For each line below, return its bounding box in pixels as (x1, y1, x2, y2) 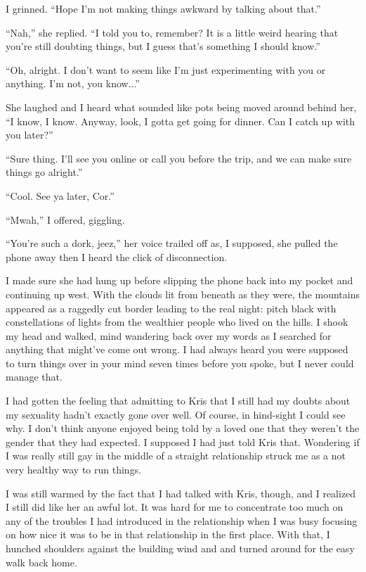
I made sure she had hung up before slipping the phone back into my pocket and (6, 273, 353, 288)
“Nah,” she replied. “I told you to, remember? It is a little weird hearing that (6, 25, 339, 39)
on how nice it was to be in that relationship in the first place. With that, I (6, 527, 330, 542)
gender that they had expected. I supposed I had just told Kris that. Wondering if (6, 434, 360, 449)
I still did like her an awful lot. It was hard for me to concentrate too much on (6, 500, 344, 514)
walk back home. (6, 554, 77, 569)
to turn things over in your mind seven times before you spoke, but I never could (6, 355, 354, 370)
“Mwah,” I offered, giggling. (6, 212, 125, 227)
